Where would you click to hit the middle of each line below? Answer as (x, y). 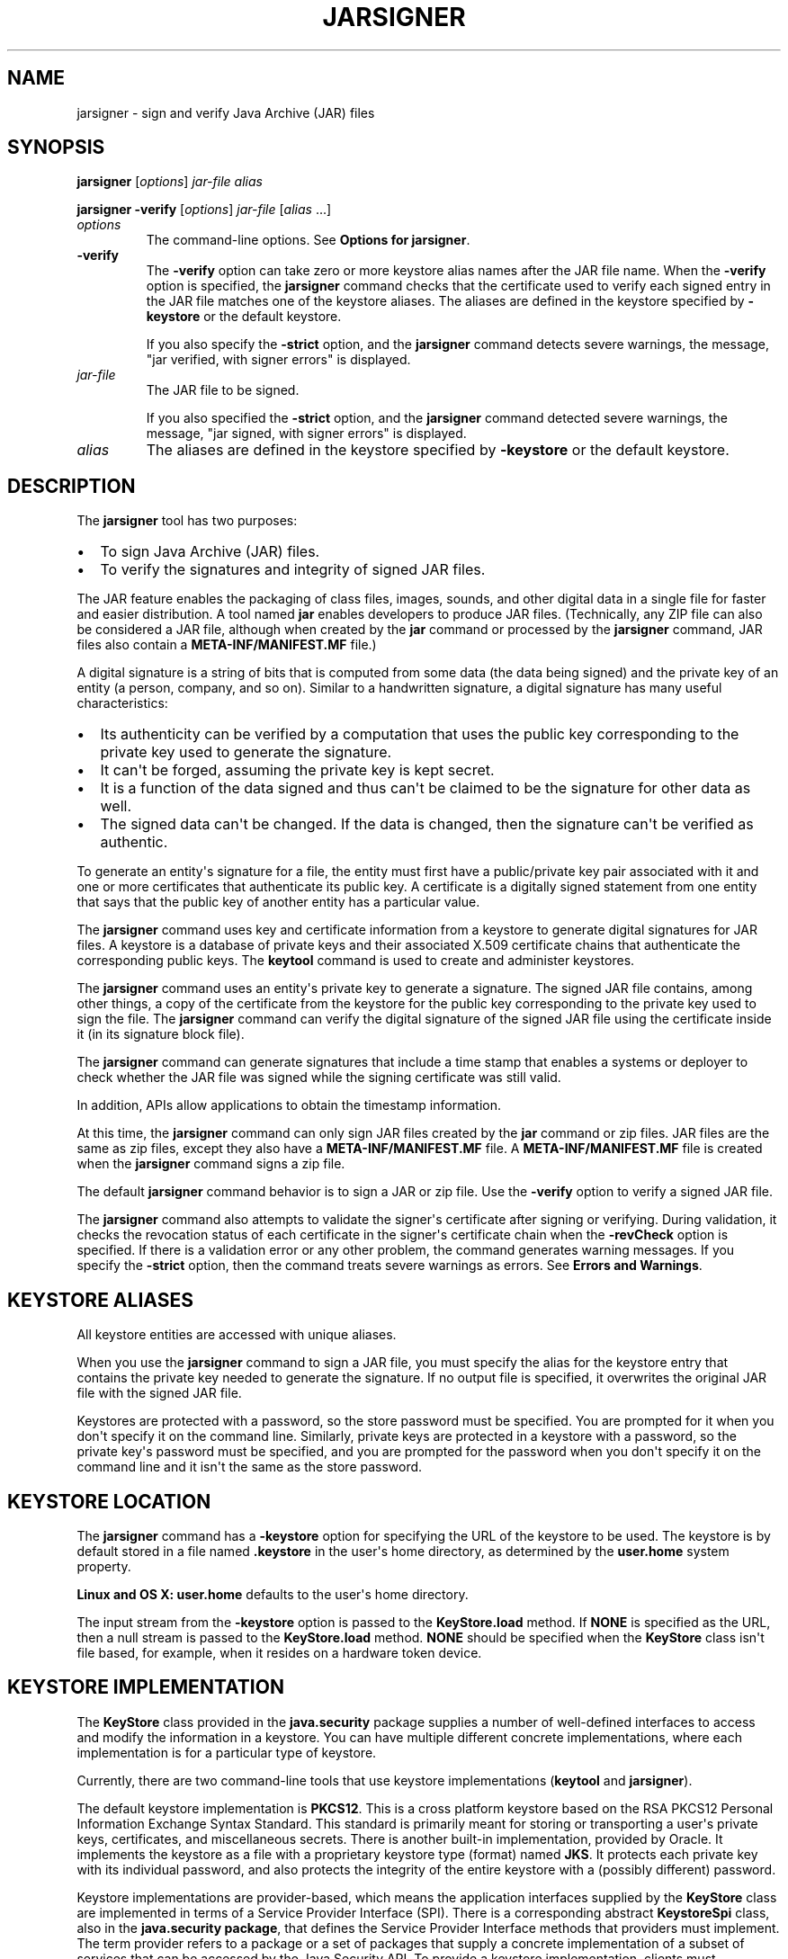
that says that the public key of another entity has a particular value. (278, 902)
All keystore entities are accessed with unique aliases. (237, 1335)
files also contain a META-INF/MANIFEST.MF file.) (227, 645)
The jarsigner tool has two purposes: (187, 521)
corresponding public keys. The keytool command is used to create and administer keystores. (356, 961)
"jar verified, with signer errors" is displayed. (278, 360)
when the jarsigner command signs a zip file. (211, 1164)
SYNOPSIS (56, 148)
